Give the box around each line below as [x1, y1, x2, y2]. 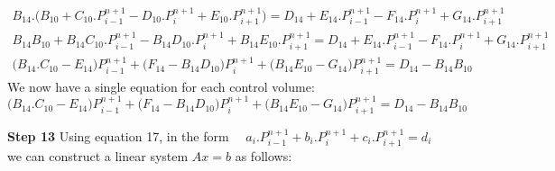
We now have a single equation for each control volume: [7, 76, 315, 95]
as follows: [235, 147, 292, 166]
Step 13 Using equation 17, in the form [7, 126, 229, 145]
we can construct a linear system [7, 147, 189, 166]
